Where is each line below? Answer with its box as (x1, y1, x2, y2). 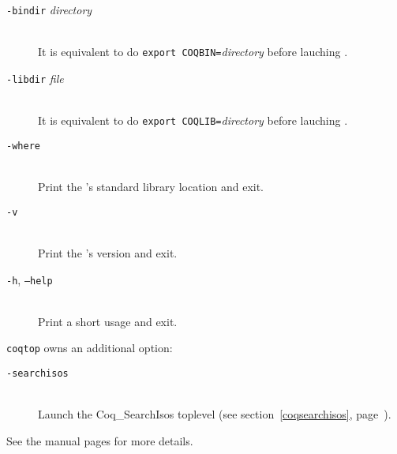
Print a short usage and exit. (38, 313, 178, 329)
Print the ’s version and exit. (38, 244, 178, 261)
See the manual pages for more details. (6, 432, 193, 448)
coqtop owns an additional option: (6, 340, 173, 356)
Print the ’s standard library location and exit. (38, 178, 264, 195)
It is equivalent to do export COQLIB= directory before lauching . (38, 112, 348, 129)
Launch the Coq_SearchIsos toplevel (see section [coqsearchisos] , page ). (38, 406, 391, 422)
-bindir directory (6, 2, 92, 17)
